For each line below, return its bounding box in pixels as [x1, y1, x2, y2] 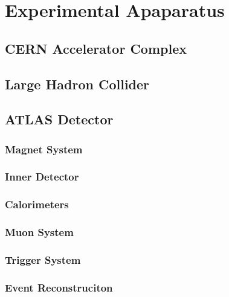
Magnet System [5, 141, 83, 156]
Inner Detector [5, 169, 79, 184]
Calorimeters [5, 197, 69, 212]
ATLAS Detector [5, 110, 114, 129]
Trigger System [5, 252, 81, 267]
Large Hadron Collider [5, 74, 150, 93]
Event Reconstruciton [5, 279, 113, 295]
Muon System [5, 225, 74, 240]
